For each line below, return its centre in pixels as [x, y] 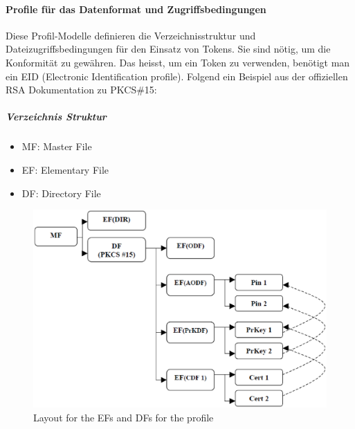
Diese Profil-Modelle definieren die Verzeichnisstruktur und [131, 35]
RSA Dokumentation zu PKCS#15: [81, 90]
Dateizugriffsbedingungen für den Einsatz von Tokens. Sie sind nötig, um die [168, 49]
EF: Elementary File [65, 169]
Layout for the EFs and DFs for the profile [124, 417]
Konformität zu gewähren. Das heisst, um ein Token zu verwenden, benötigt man [178, 62]
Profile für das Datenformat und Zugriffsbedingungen [136, 9]
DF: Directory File [61, 193]
